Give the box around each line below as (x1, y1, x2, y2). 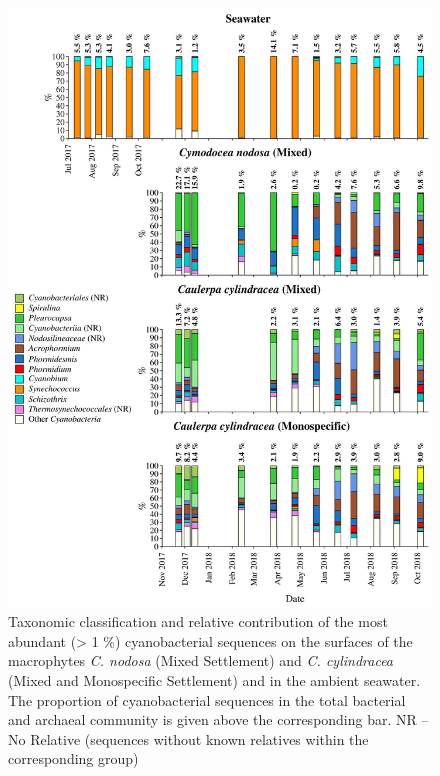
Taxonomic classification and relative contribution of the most (8, 611, 388, 632)
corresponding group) (8, 748, 139, 769)
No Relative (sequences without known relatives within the (8, 728, 369, 749)
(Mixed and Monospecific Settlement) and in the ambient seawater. (8, 670, 421, 691)
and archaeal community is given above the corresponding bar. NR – (8, 709, 429, 730)
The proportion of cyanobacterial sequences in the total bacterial (8, 689, 406, 710)
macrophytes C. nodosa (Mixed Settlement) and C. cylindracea (8, 650, 394, 671)
